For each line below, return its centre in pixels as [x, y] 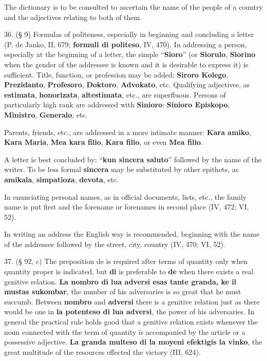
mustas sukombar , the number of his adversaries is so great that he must [123, 291]
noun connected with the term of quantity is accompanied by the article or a [125, 331]
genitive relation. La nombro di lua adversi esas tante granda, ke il [120, 281]
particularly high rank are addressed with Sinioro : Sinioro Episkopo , [117, 104]
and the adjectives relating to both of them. [73, 17]
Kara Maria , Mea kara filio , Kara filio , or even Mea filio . [103, 142]
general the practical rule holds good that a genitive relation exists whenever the [131, 322]
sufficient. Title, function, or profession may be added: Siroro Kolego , [116, 74]
